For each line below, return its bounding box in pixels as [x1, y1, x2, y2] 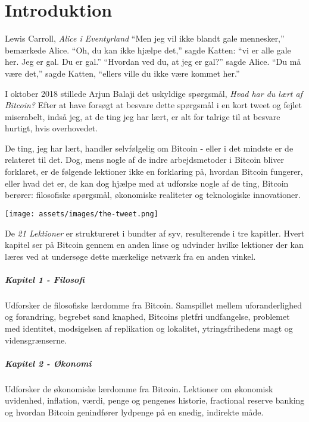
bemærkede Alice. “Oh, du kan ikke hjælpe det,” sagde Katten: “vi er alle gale [5, 43, 291, 56]
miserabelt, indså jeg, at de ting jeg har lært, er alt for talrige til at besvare [5, 110, 280, 122]
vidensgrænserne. [5, 333, 67, 346]
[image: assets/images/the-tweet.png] [5, 209, 158, 218]
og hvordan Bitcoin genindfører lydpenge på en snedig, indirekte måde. [5, 405, 264, 418]
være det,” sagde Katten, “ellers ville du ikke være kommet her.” [5, 67, 240, 79]
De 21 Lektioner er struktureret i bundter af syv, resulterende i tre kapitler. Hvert [5, 226, 305, 239]
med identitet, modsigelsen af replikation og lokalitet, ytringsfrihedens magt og [5, 322, 293, 335]
